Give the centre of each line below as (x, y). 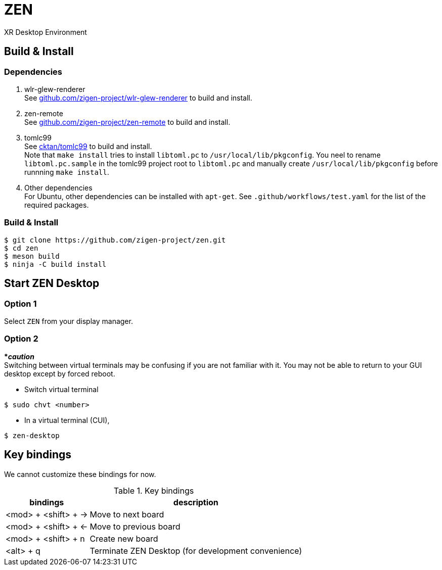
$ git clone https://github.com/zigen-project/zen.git (115, 240)
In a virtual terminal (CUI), (67, 420)
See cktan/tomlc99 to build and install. (88, 146)
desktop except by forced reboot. (60, 373)
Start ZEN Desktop (52, 283)
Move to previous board (135, 526)
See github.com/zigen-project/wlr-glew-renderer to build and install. (138, 98)
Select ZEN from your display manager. (69, 321)
